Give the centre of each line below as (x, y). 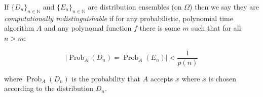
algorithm (19, 28)
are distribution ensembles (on (135, 7)
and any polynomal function (88, 28)
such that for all (216, 28)
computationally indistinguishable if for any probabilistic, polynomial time (119, 18)
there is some (160, 28)
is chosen (222, 78)
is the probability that (106, 78)
